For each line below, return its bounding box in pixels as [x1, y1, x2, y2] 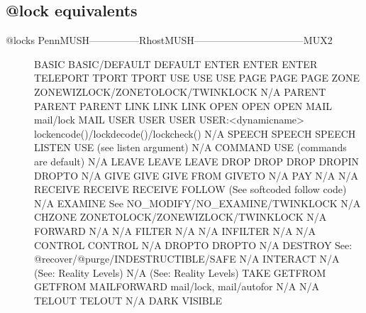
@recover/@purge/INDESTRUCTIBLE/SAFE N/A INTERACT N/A [34, 251, 340, 266]
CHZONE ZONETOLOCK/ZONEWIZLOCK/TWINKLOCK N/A [34, 209, 327, 224]
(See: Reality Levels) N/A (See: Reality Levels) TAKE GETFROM [34, 265, 326, 280]
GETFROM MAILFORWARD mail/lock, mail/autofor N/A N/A [34, 279, 319, 294]
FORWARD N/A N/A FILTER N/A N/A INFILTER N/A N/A [34, 223, 316, 238]
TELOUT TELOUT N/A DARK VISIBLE [34, 292, 223, 307]
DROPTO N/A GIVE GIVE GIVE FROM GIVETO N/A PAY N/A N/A [34, 168, 358, 182]
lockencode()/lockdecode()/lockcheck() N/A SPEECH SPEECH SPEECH [34, 126, 356, 141]
